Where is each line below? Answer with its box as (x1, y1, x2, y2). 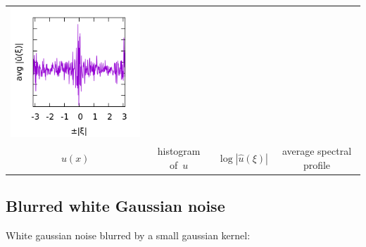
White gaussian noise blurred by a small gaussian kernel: (6, 227, 251, 242)
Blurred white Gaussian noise (6, 195, 225, 217)
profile (303, 157, 331, 172)
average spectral (282, 144, 352, 158)
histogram (157, 144, 201, 158)
